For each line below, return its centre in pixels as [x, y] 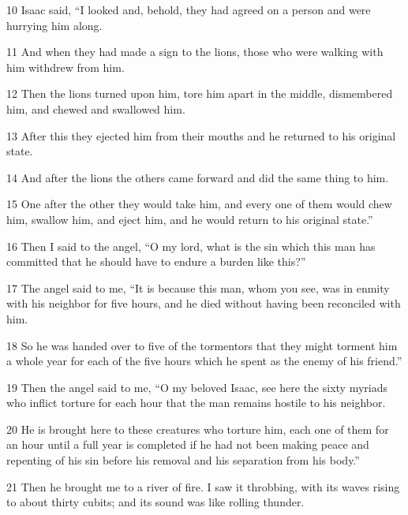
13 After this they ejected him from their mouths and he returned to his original [201, 135]
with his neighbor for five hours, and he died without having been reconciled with [204, 303]
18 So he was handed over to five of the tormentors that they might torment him [202, 345]
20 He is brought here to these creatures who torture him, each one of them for [198, 429]
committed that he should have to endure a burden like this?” [156, 261]
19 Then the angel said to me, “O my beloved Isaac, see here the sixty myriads [197, 387]
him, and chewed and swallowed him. [96, 108]
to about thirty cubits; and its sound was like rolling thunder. [155, 502]
